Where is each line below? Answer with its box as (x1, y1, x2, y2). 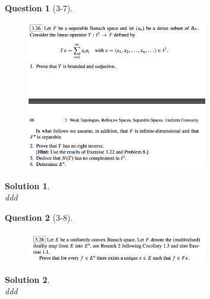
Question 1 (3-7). (5, 2, 73, 14)
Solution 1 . (5, 179, 50, 192)
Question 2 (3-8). (5, 211, 73, 223)
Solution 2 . (5, 273, 50, 285)
